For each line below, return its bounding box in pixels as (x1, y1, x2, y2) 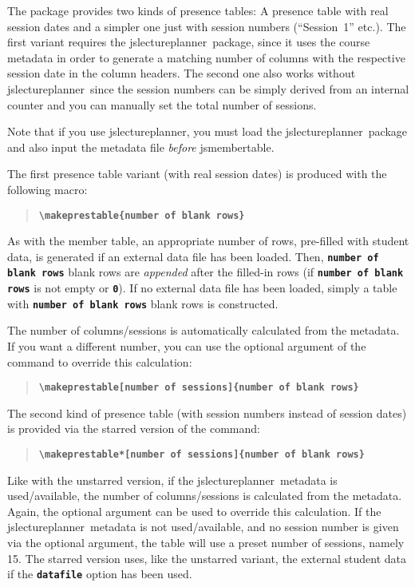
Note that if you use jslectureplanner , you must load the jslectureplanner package (7, 123, 407, 140)
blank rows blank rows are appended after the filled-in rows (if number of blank (7, 264, 404, 280)
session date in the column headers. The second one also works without (7, 65, 356, 81)
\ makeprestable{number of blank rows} (38, 209, 245, 221)
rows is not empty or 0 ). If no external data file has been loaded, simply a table (7, 280, 397, 296)
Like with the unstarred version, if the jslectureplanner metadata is (7, 471, 338, 488)
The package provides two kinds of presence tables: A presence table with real (7, 2, 389, 18)
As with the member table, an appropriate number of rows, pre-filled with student (7, 232, 409, 249)
